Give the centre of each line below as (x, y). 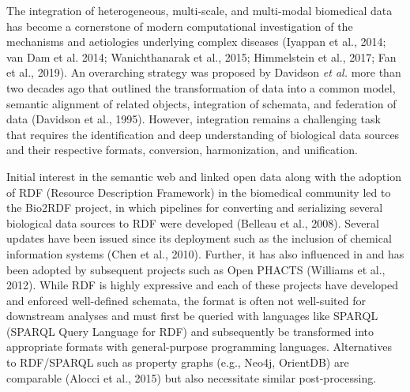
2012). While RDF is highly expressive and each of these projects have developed (203, 285)
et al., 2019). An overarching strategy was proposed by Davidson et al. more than (204, 72)
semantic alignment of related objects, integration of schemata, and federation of (201, 103)
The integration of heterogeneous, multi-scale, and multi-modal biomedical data (199, 10)
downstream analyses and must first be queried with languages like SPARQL (192, 316)
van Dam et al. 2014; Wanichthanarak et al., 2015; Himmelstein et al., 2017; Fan (201, 57)
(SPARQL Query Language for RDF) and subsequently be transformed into (190, 331)
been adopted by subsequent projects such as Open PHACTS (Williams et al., (196, 269)
